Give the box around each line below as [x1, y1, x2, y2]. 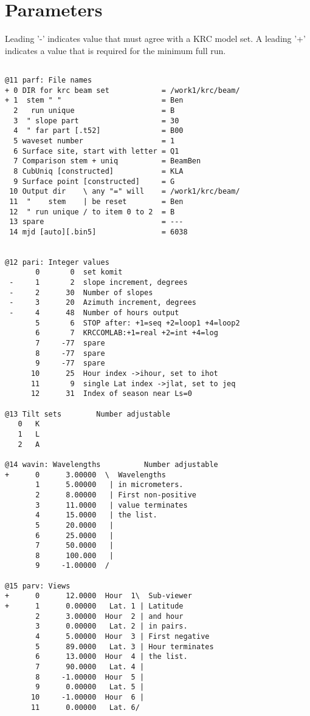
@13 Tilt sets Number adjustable [5, 409, 171, 418]
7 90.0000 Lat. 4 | [35, 663, 145, 672]
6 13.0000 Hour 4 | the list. [35, 652, 188, 661]
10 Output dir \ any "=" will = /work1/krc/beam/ [9, 187, 240, 196]
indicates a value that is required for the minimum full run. [5, 44, 226, 56]
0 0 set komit [35, 268, 123, 277]
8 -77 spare [35, 349, 105, 358]
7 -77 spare [35, 339, 105, 348]
